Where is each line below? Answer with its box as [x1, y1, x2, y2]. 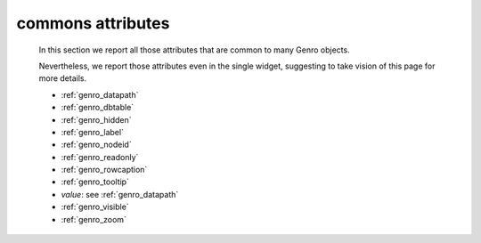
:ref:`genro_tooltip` [61, 176, 129, 187]
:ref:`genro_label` [61, 126, 125, 137]
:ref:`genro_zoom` [61, 214, 126, 224]
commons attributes [16, 13, 170, 33]
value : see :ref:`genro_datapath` [61, 189, 179, 199]
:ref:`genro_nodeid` [61, 139, 133, 150]
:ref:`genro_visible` [61, 201, 129, 213]
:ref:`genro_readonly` [61, 151, 139, 162]
